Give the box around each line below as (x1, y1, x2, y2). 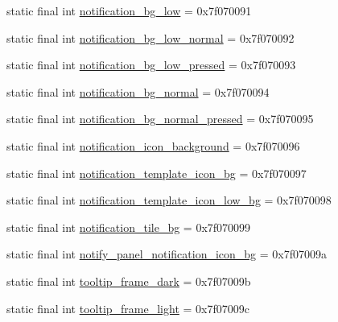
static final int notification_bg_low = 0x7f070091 (6, 2, 252, 19)
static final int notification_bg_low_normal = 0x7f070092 (6, 29, 295, 46)
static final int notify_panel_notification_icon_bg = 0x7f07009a (6, 246, 328, 262)
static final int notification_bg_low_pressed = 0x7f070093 (6, 56, 296, 73)
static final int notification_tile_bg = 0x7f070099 (6, 218, 251, 235)
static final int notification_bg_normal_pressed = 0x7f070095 (6, 110, 314, 127)
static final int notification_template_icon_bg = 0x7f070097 (6, 164, 307, 181)
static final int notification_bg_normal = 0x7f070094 (6, 83, 270, 100)
